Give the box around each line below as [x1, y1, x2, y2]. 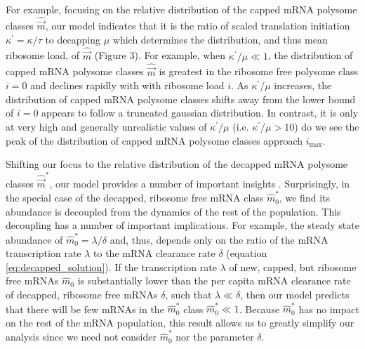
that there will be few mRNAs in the [6, 301, 164, 316]
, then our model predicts [240, 287, 350, 301]
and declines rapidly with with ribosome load [30, 78, 225, 93]
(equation [226, 246, 267, 261]
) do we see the [294, 119, 359, 134]
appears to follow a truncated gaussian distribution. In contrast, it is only [41, 105, 359, 120]
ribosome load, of [6, 48, 80, 62]
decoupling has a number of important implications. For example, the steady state [6, 218, 359, 232]
